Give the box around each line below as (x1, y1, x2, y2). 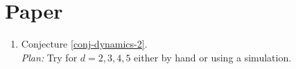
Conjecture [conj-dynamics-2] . (21, 37, 148, 51)
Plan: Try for (21, 50, 78, 64)
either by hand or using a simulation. (134, 50, 292, 64)
